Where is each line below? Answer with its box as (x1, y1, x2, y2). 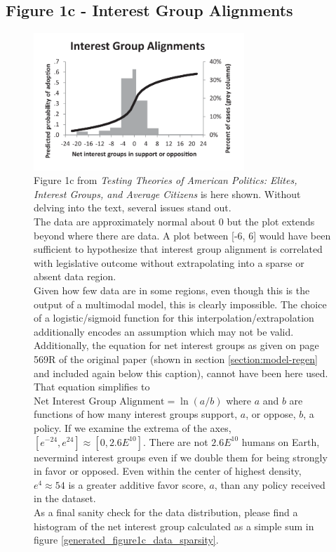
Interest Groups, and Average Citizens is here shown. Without (34, 186, 301, 201)
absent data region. (34, 269, 116, 284)
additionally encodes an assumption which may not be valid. (34, 324, 294, 339)
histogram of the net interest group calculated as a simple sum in (34, 518, 314, 533)
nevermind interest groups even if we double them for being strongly (34, 449, 328, 464)
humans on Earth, (241, 434, 320, 449)
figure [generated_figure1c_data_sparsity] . (34, 532, 219, 547)
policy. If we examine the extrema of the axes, (34, 420, 231, 435)
